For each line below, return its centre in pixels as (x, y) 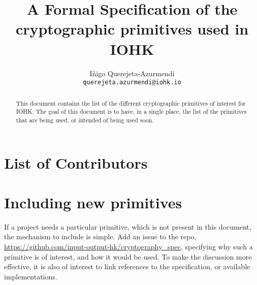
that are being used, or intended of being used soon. (85, 120)
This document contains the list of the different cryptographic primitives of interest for (131, 103)
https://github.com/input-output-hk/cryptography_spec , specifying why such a (128, 247)
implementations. (31, 276)
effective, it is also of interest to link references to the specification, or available (127, 266)
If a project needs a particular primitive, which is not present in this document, (128, 226)
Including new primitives (93, 202)
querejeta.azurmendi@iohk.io (132, 83)
